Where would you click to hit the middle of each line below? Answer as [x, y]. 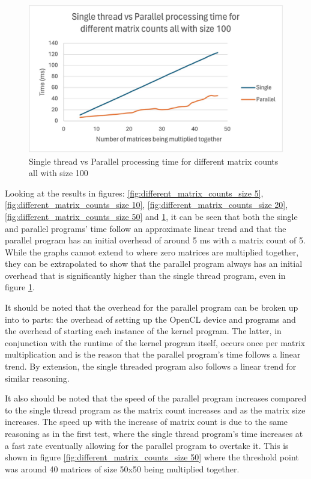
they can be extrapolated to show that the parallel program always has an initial [154, 264]
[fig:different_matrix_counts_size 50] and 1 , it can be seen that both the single [151, 216]
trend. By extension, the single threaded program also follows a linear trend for [151, 366]
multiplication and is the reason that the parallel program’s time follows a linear [153, 354]
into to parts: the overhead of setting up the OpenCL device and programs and [150, 319]
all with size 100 [59, 173]
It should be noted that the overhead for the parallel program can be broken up [152, 307]
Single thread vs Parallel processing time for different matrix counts [154, 161]
